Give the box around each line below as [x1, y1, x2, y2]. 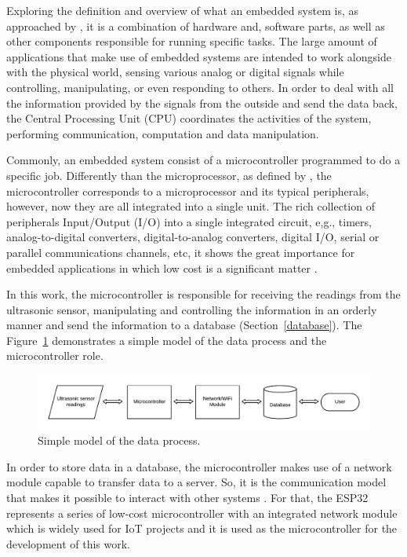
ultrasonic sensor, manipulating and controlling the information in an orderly [6, 301, 377, 317]
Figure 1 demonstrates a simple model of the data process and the [6, 332, 327, 348]
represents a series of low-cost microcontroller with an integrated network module [6, 504, 398, 521]
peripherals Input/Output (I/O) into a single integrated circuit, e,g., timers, [6, 213, 372, 229]
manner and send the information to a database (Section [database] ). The [6, 317, 362, 333]
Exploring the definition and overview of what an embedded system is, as [6, 2, 358, 18]
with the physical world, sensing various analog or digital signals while [6, 64, 344, 80]
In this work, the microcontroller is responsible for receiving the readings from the [6, 286, 401, 302]
